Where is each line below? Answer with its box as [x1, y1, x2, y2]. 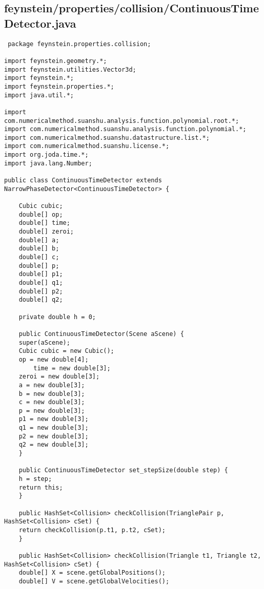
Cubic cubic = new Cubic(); [18, 347, 114, 355]
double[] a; [18, 236, 59, 244]
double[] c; [18, 254, 59, 261]
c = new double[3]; [18, 398, 85, 406]
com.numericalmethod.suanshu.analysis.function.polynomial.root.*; [4, 117, 239, 124]
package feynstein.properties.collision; [8, 40, 151, 48]
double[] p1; [18, 270, 63, 278]
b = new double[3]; [18, 390, 85, 397]
